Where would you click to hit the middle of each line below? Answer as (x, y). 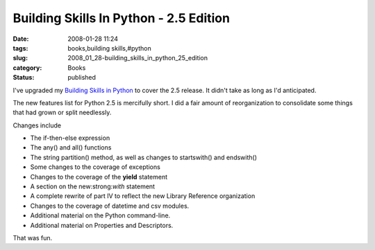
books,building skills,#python (110, 48)
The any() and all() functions (71, 148)
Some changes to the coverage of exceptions (95, 167)
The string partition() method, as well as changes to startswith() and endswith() (143, 157)
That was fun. (33, 238)
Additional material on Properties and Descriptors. (102, 225)
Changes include (37, 125)
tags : (20, 48)
